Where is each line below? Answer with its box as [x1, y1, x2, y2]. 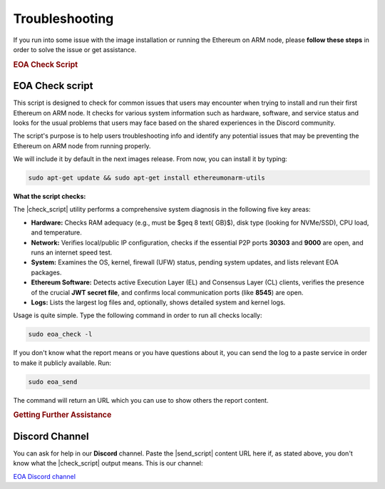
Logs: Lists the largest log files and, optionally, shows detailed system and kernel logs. [31, 298, 286, 307]
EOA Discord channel [13, 472, 76, 480]
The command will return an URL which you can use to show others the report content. [13, 396, 269, 404]
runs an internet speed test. [31, 248, 113, 257]
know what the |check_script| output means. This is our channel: [13, 459, 203, 468]
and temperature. [31, 228, 82, 237]
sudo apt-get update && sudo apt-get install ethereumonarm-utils [28, 174, 265, 182]
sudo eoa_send [28, 378, 78, 386]
